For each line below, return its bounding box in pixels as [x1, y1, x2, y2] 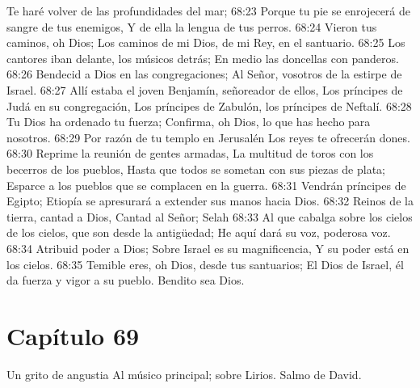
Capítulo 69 [6, 318, 140, 352]
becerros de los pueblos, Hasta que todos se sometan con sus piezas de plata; [6, 160, 385, 177]
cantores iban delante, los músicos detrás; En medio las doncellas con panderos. [6, 49, 399, 66]
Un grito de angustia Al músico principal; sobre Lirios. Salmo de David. [6, 365, 362, 382]
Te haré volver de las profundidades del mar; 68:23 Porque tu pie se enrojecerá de [6, 2, 411, 19]
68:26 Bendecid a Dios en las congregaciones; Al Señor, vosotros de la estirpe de [6, 65, 402, 82]
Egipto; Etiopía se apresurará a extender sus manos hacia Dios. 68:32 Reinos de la [6, 192, 414, 209]
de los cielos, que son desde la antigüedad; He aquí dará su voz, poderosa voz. [6, 224, 391, 241]
